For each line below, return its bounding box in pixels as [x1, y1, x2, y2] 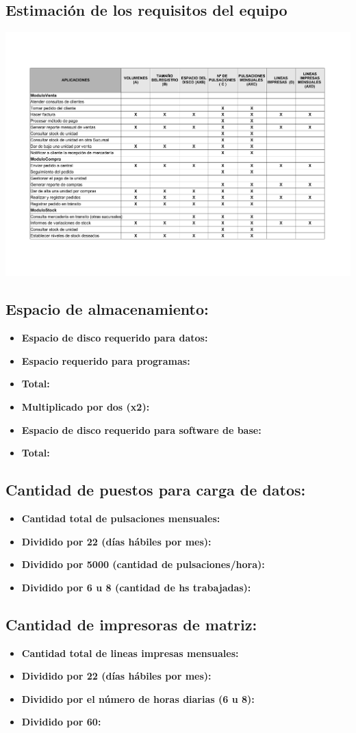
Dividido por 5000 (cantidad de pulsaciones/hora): [21, 557, 265, 571]
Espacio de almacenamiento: [5, 298, 209, 320]
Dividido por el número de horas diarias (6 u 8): [21, 691, 255, 706]
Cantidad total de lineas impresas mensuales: [21, 645, 239, 660]
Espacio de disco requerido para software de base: [21, 422, 262, 437]
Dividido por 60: [21, 715, 101, 729]
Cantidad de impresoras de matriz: [5, 613, 257, 634]
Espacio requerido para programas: [21, 353, 190, 368]
